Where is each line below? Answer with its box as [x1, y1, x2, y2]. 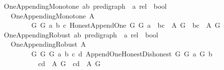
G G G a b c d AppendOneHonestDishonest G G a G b [31, 48, 212, 58]
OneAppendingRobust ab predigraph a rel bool [3, 29, 158, 39]
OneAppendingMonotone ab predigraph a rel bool [3, 1, 167, 11]
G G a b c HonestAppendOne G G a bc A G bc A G [31, 20, 221, 30]
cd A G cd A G [38, 58, 100, 68]
